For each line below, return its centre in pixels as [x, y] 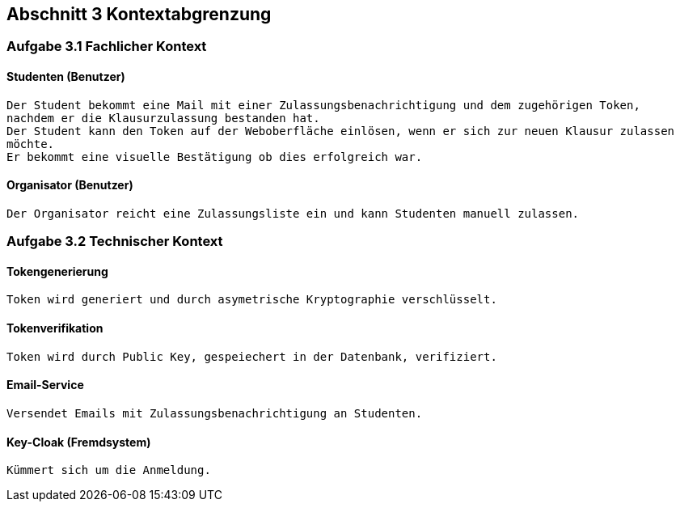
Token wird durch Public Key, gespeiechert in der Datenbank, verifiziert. [252, 356]
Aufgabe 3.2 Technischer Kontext [115, 241]
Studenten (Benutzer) [66, 77]
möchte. [31, 144]
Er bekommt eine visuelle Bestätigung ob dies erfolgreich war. [215, 157]
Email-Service [45, 385]
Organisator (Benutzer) [70, 185]
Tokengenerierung [57, 271]
